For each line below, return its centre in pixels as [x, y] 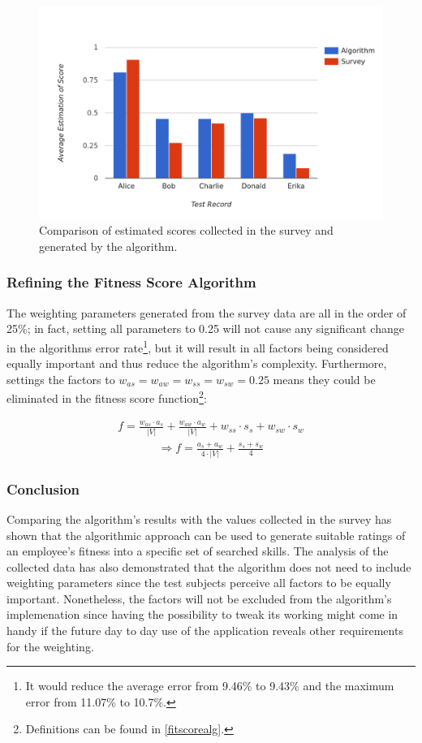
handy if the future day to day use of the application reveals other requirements [205, 631]
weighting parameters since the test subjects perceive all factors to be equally [199, 583]
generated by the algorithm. [108, 246]
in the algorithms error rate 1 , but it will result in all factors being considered [198, 346]
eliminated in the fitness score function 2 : [107, 397]
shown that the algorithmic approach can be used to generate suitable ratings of [206, 535]
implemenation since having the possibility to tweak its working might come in [202, 614]
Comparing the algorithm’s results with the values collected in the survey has [199, 518]
